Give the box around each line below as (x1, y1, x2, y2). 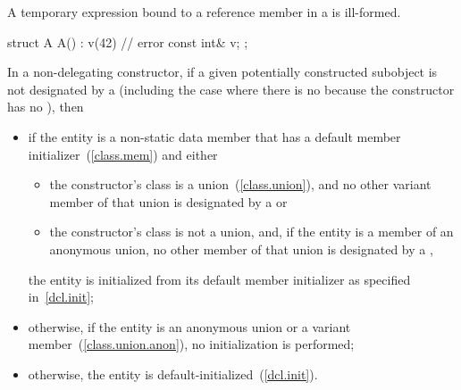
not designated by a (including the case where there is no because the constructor (7, 79, 455, 98)
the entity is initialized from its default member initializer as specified (28, 270, 411, 288)
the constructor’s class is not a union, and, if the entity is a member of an (49, 222, 454, 241)
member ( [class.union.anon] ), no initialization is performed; (28, 335, 355, 353)
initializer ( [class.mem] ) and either (28, 145, 218, 163)
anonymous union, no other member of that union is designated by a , (49, 239, 433, 258)
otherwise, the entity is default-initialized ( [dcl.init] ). (28, 364, 318, 383)
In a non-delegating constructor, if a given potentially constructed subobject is (7, 62, 438, 81)
